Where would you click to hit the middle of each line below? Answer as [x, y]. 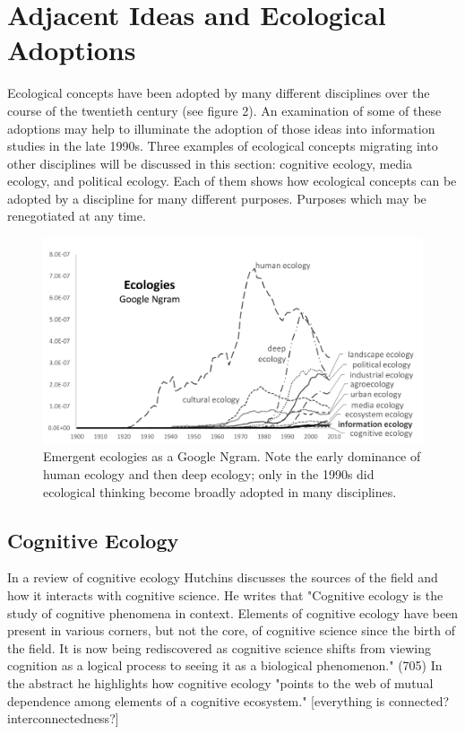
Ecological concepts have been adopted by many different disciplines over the [219, 93]
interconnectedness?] [63, 718]
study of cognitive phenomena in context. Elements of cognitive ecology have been [233, 612]
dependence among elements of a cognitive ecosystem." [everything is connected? [228, 700]
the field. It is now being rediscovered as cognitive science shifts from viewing [220, 647]
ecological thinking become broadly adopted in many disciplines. [220, 491]
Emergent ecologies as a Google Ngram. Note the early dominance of [232, 456]
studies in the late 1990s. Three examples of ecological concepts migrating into [223, 146]
